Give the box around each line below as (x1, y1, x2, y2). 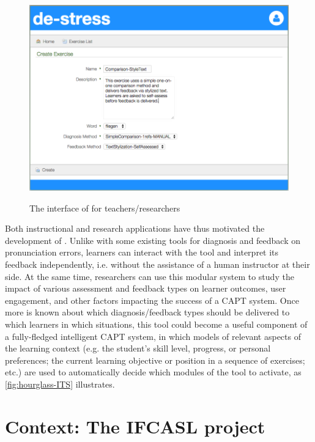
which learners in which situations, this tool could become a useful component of (5, 318, 308, 331)
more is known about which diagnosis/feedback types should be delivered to (5, 306, 290, 319)
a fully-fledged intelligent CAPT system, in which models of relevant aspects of (5, 330, 301, 342)
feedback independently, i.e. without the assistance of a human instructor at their (5, 258, 310, 271)
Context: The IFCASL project (5, 413, 265, 438)
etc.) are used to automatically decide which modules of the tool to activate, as (5, 366, 302, 378)
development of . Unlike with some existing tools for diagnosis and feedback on (5, 234, 301, 246)
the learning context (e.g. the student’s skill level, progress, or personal (5, 342, 271, 355)
